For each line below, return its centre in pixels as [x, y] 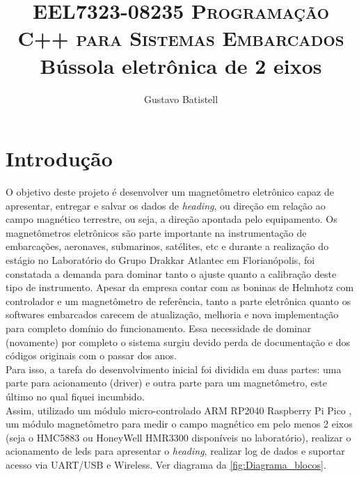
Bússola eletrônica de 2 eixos [181, 65]
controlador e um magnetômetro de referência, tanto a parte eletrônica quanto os [178, 300]
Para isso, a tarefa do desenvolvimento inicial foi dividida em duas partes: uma [174, 369]
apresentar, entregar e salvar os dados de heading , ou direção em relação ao [166, 205]
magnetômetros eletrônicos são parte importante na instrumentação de [156, 232]
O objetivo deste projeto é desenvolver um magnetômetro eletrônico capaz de [170, 192]
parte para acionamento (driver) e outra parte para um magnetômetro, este [166, 383]
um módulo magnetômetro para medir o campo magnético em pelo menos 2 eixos [179, 424]
